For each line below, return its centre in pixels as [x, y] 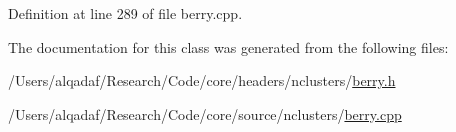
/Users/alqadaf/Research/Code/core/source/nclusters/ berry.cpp [205, 113]
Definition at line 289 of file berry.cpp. [125, 13]
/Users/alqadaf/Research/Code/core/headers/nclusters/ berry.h [202, 80]
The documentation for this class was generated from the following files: [228, 46]
